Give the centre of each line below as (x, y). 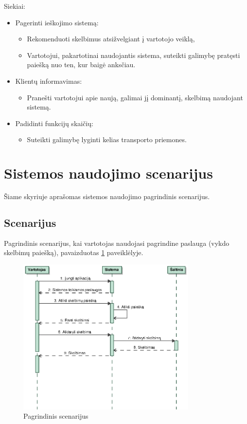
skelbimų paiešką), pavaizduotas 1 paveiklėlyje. (74, 252)
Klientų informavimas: (49, 81)
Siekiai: (15, 6)
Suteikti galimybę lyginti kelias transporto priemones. (107, 139)
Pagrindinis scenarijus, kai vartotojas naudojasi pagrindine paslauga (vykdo (117, 243)
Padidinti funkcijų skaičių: (54, 123)
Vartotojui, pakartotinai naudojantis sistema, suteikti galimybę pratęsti (133, 55)
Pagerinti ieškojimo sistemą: (57, 22)
